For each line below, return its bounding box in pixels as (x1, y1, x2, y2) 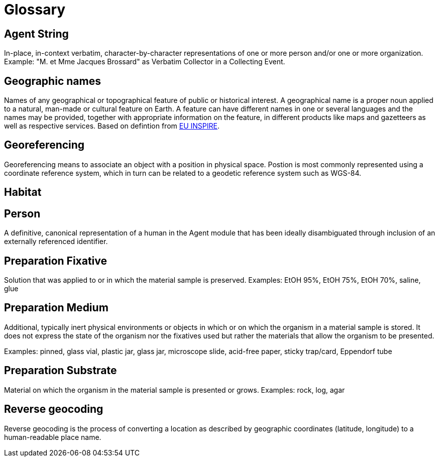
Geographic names (4, 74, 101, 87)
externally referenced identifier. (4, 237, 108, 246)
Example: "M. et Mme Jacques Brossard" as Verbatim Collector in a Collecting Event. (4, 57, 285, 66)
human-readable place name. (4, 432, 101, 441)
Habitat (4, 186, 42, 199)
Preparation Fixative (4, 254, 107, 267)
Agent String (4, 27, 69, 40)
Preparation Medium (4, 301, 108, 314)
